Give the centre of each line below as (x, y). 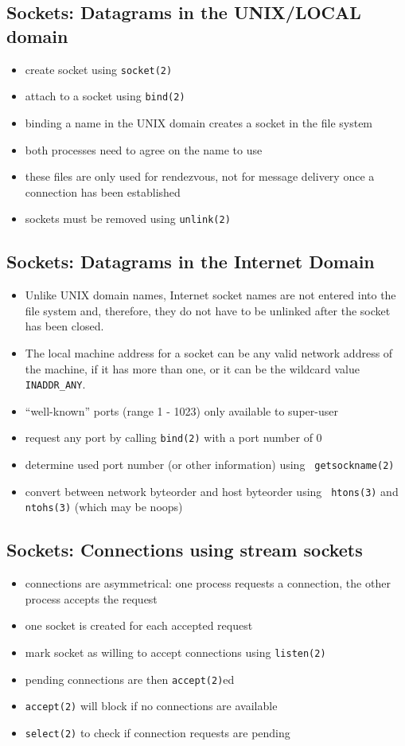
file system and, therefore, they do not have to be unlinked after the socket (208, 310)
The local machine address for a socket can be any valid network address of (209, 352)
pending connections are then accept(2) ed (130, 679)
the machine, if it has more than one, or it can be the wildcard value (192, 368)
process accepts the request (91, 598)
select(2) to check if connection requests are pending (158, 732)
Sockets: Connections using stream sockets (185, 550)
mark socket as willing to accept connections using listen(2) (175, 652)
